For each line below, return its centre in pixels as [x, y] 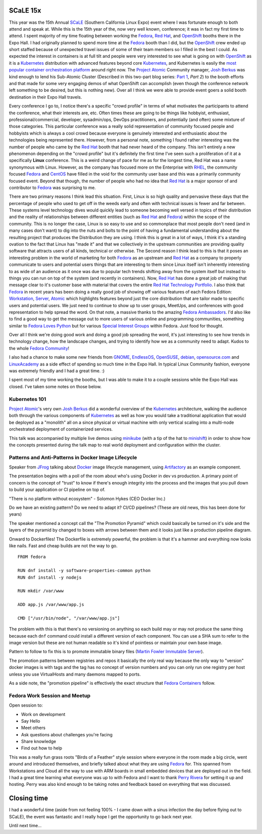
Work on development [43, 714]
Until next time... [25, 826]
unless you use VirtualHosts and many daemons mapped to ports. [75, 674]
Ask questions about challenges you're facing [67, 734]
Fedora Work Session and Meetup [50, 695]
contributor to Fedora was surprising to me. [52, 188]
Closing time [28, 798]
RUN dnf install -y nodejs [50, 577]
